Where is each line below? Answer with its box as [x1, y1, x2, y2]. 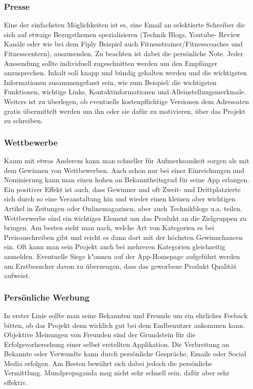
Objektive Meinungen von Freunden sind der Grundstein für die [4, 329, 196, 340]
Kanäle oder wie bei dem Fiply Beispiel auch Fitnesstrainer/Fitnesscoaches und [4, 39, 243, 49]
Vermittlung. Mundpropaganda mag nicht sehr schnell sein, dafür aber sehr [4, 367, 230, 378]
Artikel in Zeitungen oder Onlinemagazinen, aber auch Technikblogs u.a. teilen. [4, 203, 242, 213]
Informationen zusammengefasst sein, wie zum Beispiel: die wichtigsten [4, 77, 217, 87]
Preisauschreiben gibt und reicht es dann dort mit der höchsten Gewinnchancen [4, 232, 243, 242]
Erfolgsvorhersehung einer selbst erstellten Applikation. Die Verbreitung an [4, 339, 230, 349]
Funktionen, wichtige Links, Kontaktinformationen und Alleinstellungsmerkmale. [4, 86, 246, 97]
